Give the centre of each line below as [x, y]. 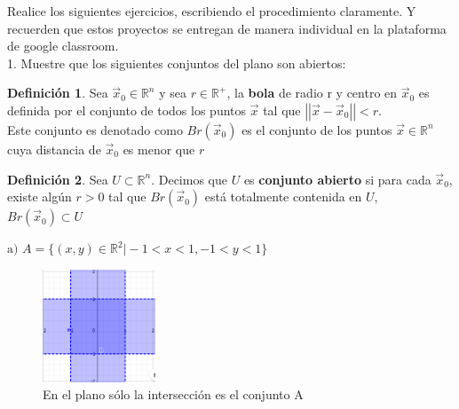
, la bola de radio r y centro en [312, 93]
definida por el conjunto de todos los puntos [127, 110]
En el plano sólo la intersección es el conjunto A [173, 394]
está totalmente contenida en [283, 197]
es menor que [159, 149]
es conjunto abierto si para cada [337, 179]
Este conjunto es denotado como [95, 129]
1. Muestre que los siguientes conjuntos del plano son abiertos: [177, 63]
